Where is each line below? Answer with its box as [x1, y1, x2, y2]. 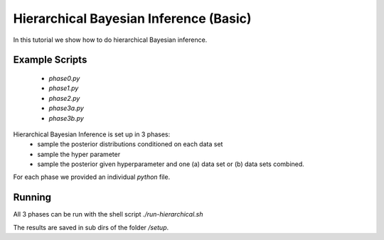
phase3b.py [48, 114, 85, 122]
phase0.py [48, 74, 80, 82]
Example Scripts [13, 54, 87, 66]
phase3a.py [48, 104, 85, 113]
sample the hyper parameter [37, 150, 121, 158]
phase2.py [48, 94, 80, 102]
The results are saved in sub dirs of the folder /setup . [13, 223, 169, 231]
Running [13, 192, 52, 204]
